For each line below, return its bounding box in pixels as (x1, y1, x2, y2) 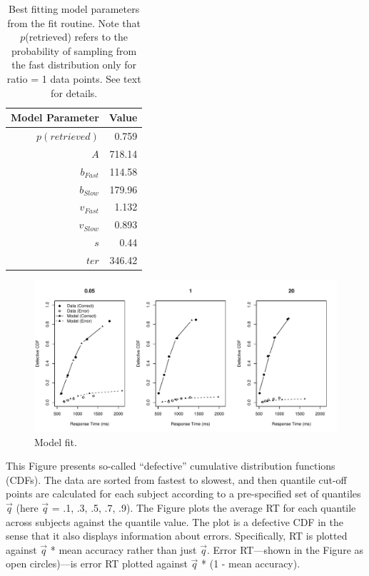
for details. (51, 85, 98, 100)
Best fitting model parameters (9, 1, 140, 16)
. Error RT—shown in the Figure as (206, 542, 364, 557)
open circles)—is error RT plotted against (6, 556, 188, 571)
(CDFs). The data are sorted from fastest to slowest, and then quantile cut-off (6, 472, 347, 487)
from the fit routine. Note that (7, 15, 141, 30)
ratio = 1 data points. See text (6, 71, 141, 86)
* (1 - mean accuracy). (201, 556, 300, 571)
